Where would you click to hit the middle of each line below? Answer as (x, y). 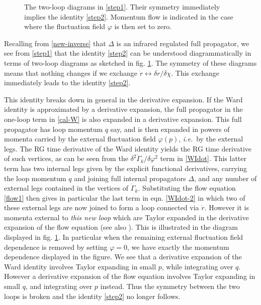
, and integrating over (59, 286)
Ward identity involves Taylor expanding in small (80, 266)
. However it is (227, 207)
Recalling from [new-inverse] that (55, 43)
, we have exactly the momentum (178, 247)
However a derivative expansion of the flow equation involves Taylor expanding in (130, 276)
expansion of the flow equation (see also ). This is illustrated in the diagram (121, 227)
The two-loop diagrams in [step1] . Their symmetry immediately (122, 7)
